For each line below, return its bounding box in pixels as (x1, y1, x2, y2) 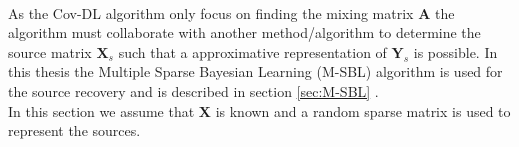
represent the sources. (8, 120, 141, 141)
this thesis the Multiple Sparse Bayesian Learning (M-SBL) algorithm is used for (8, 61, 503, 82)
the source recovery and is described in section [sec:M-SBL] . (8, 80, 379, 101)
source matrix (8, 41, 92, 62)
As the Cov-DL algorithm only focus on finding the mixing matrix (8, 2, 414, 23)
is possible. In (413, 41, 498, 62)
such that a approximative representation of (118, 41, 387, 62)
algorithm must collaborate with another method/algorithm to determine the (8, 22, 481, 43)
